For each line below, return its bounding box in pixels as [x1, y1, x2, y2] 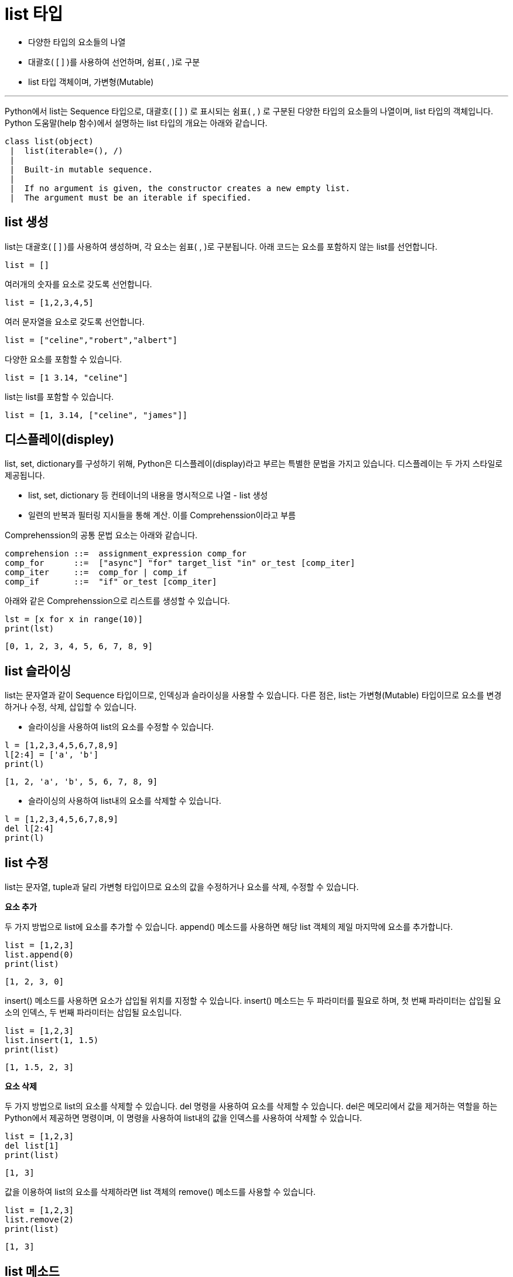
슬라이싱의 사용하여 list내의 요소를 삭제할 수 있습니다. [28, 796, 221, 806]
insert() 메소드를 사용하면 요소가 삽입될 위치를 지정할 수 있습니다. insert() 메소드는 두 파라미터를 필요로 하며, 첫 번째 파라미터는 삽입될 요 [5, 996, 501, 1006]
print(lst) [5, 624, 54, 634]
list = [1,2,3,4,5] [5, 297, 94, 307]
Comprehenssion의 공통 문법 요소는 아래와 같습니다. [5, 530, 198, 541]
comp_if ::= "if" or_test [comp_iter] [5, 577, 217, 587]
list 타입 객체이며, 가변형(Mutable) [28, 76, 154, 87]
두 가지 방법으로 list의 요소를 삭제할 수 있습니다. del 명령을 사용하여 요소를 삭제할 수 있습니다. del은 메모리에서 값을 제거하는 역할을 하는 [5, 1101, 498, 1112]
